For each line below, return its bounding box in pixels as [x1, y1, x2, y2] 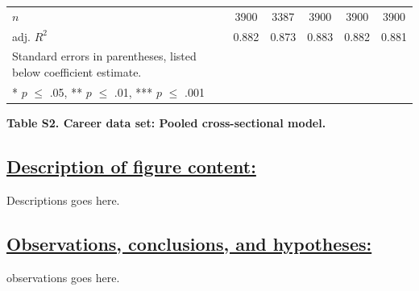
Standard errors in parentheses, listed [12, 48, 197, 64]
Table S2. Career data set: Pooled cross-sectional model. [6, 114, 326, 131]
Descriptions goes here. [6, 191, 120, 208]
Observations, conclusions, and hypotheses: [6, 231, 372, 256]
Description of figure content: [6, 153, 256, 178]
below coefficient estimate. [12, 64, 142, 81]
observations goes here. [6, 268, 120, 285]
